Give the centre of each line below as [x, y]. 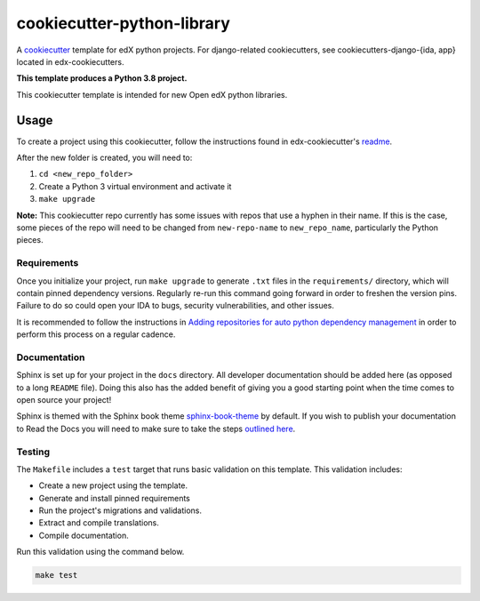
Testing [33, 452]
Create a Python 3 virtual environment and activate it [135, 186]
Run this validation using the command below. [100, 552]
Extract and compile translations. [99, 523]
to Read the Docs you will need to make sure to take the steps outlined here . [156, 429]
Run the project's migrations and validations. [120, 510]
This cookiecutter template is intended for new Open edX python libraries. [152, 94]
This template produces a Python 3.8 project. [102, 78]
